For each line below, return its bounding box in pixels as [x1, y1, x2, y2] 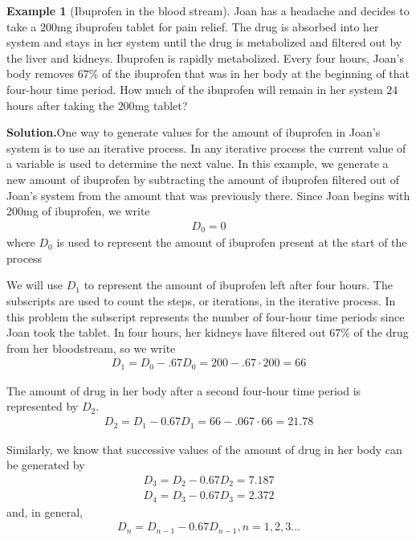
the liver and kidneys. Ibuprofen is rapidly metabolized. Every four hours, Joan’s [6, 49, 404, 66]
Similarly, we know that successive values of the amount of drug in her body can [6, 440, 402, 457]
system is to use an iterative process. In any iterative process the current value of [6, 139, 406, 156]
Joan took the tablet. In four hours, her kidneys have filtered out [6, 324, 326, 341]
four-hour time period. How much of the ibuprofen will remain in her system [6, 80, 383, 97]
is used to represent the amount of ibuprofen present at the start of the [56, 234, 407, 251]
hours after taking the [6, 96, 114, 113]
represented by [6, 398, 79, 415]
